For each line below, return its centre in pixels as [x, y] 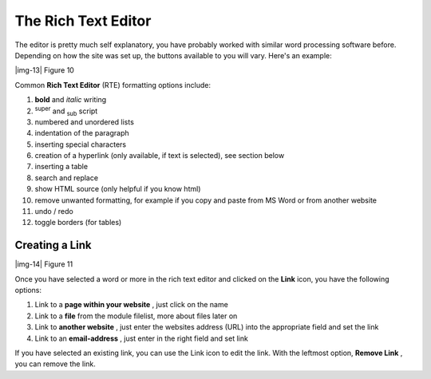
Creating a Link [53, 245]
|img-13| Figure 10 [45, 70]
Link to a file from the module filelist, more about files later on [136, 316]
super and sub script [66, 111]
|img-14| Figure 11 [44, 264]
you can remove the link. [55, 364]
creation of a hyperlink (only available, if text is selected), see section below [160, 156]
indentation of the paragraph [82, 133]
